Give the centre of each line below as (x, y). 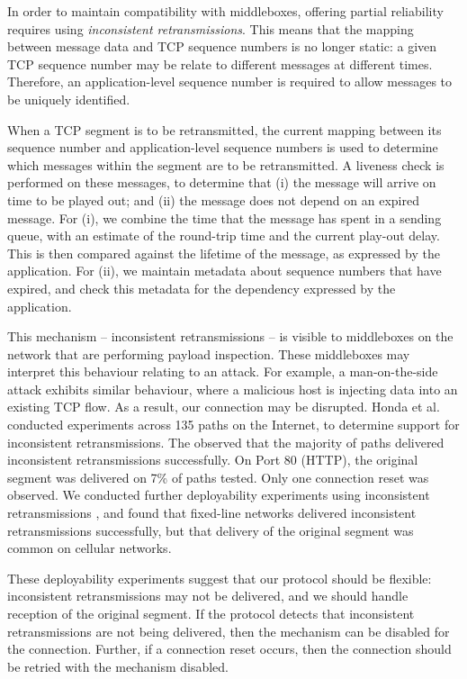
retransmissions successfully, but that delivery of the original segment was (211, 530)
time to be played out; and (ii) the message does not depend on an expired (213, 199)
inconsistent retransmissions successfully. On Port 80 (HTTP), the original (213, 460)
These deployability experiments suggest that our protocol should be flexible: (220, 578)
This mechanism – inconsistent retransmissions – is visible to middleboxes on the (230, 336)
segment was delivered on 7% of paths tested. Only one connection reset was (218, 477)
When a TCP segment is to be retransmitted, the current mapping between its (225, 129)
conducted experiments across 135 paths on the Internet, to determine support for (233, 425)
